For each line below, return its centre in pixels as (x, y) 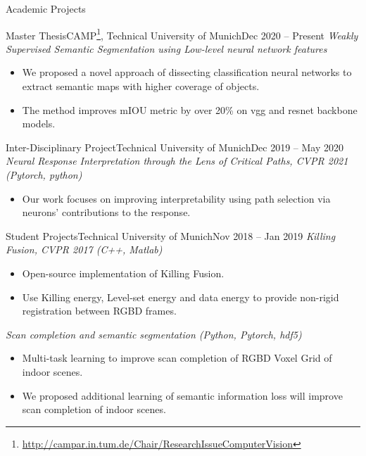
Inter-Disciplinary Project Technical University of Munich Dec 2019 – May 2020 (175, 147)
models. (39, 123)
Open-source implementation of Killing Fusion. (123, 273)
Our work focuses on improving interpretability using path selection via (176, 198)
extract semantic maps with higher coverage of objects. (141, 86)
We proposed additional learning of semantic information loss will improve (182, 395)
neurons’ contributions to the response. (106, 212)
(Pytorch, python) (44, 175)
